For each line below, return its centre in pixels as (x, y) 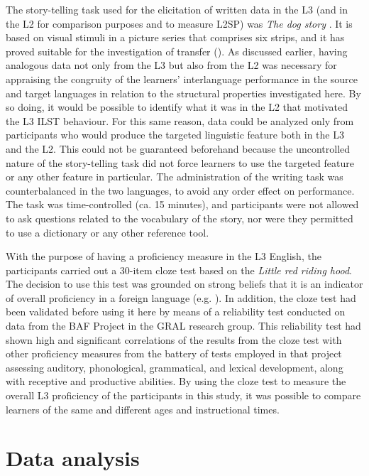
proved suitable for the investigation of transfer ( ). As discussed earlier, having (177, 51)
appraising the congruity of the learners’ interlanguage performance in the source (182, 79)
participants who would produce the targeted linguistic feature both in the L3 (175, 135)
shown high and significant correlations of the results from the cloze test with (174, 339)
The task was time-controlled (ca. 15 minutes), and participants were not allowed (182, 204)
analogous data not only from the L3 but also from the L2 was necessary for (171, 65)
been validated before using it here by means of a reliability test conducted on (176, 312)
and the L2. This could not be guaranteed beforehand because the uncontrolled (178, 148)
